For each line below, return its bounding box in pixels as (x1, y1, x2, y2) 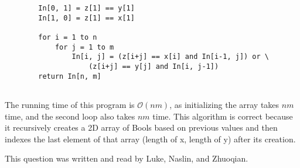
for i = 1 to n (38, 33, 97, 41)
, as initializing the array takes (169, 98, 279, 110)
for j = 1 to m (54, 43, 114, 51)
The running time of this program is (5, 98, 135, 110)
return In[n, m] (38, 72, 101, 80)
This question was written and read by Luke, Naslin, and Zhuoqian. (5, 152, 248, 164)
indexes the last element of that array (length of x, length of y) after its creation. (5, 132, 296, 145)
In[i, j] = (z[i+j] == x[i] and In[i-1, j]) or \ (71, 52, 270, 61)
